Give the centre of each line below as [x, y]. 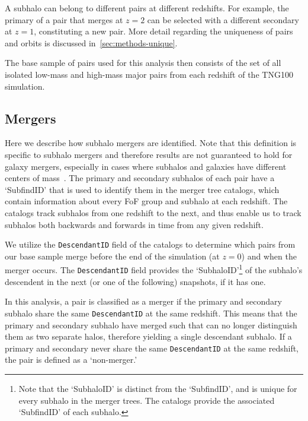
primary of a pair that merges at [64, 19]
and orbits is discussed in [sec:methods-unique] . [91, 42]
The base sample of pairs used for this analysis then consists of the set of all [143, 63]
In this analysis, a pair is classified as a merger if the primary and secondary [143, 301]
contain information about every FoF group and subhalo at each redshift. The [146, 201]
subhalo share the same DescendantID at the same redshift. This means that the [151, 313]
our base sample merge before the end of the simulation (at [112, 256]
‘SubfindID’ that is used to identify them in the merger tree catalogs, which [142, 189]
